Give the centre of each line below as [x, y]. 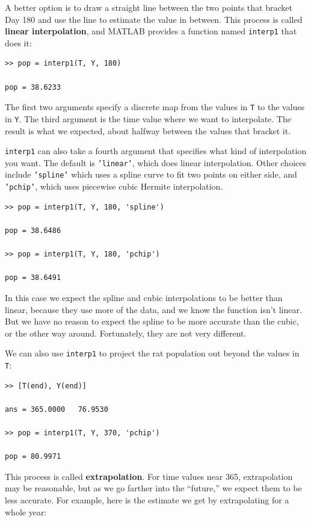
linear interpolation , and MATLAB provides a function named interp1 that [151, 31]
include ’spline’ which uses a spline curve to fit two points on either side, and [151, 174]
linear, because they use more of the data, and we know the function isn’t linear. [153, 309]
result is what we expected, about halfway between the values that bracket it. [148, 130]
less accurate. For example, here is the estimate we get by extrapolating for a [147, 499]
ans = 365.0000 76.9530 [57, 409]
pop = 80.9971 [33, 457]
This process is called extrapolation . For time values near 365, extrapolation [149, 476]
